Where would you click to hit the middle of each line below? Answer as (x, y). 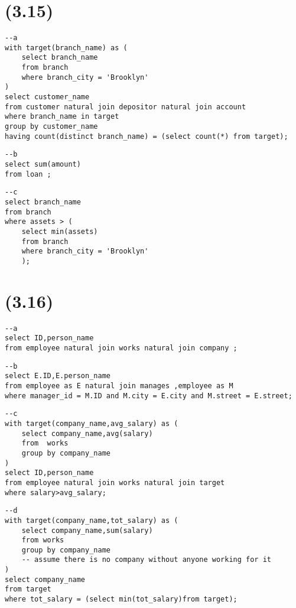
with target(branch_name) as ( (66, 48)
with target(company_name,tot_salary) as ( (92, 520)
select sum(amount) (43, 164)
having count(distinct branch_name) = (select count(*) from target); (147, 136)
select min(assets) (60, 231)
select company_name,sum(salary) (87, 530)
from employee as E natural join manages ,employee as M (119, 386)
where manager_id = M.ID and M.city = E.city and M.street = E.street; (149, 396)
